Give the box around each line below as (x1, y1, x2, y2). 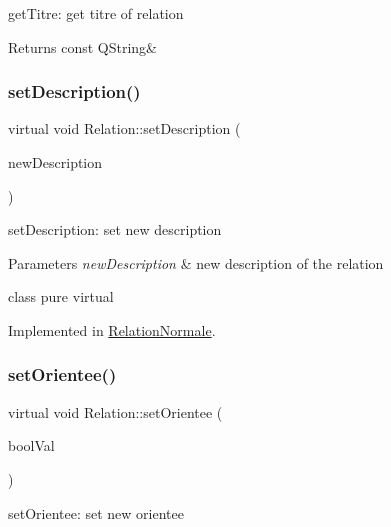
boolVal (8, 435, 55, 456)
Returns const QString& (8, 36, 158, 57)
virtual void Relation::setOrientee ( (8, 401, 223, 422)
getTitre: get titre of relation (8, 3, 184, 23)
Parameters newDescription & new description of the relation (8, 252, 384, 273)
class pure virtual (8, 286, 114, 307)
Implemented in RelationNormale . (8, 319, 216, 340)
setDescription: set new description (8, 219, 222, 240)
